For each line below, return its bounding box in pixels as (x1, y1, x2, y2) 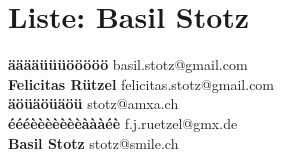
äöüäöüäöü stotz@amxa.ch (8, 93, 179, 114)
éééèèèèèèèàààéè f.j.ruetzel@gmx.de (8, 112, 238, 133)
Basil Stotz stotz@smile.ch (8, 132, 179, 153)
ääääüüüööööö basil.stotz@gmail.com (8, 54, 248, 75)
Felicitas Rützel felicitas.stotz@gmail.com (8, 73, 275, 94)
